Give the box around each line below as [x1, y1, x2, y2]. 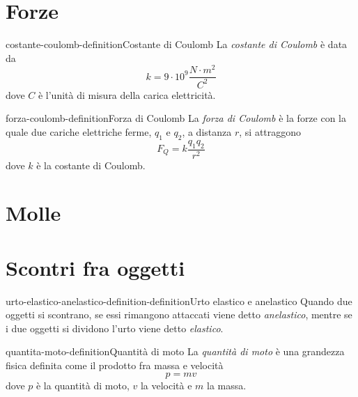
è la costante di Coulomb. [36, 157, 146, 172]
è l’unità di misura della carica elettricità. [38, 87, 216, 102]
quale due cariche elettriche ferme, [6, 124, 152, 139]
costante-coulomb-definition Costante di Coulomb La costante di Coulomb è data [6, 37, 348, 52]
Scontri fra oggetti [6, 253, 185, 281]
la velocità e [140, 377, 192, 392]
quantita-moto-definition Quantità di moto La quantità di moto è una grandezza [6, 344, 345, 359]
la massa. [207, 377, 247, 392]
